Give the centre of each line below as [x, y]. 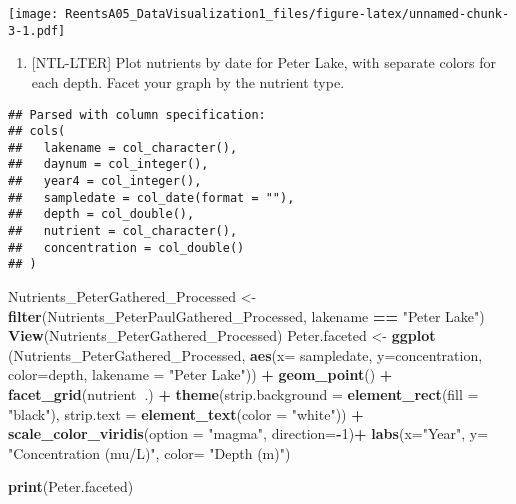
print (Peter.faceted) [71, 486]
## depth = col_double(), [101, 214]
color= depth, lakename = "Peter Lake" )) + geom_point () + [200, 374]
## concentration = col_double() [126, 247]
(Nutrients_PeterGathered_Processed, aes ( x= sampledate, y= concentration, [245, 354]
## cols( [37, 131]
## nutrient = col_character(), [123, 231]
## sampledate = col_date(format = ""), [151, 197]
